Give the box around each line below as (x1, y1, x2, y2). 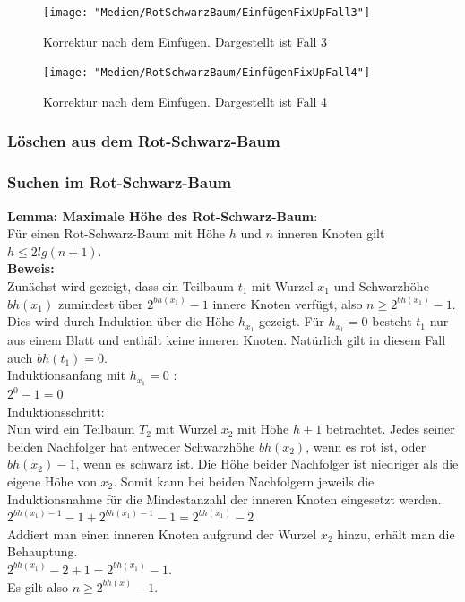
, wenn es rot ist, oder (306, 436, 426, 455)
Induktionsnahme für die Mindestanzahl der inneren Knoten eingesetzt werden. (7, 489, 442, 508)
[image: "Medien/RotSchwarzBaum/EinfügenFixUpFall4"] (43, 66, 371, 80)
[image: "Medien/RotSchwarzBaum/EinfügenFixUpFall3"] (43, 6, 371, 19)
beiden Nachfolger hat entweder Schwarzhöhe (7, 436, 255, 455)
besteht (372, 312, 412, 331)
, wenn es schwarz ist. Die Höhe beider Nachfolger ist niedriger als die (75, 454, 459, 473)
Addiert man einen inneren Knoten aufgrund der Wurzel (7, 524, 317, 543)
